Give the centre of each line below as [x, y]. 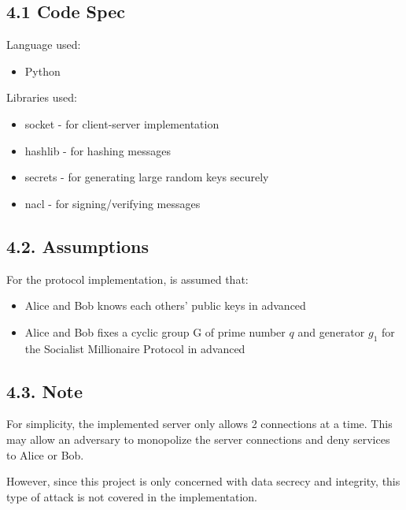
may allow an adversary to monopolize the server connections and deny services [198, 439]
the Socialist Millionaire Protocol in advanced [135, 348]
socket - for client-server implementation [122, 123]
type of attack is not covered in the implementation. [132, 496]
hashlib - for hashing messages [98, 150]
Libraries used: [42, 97]
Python [42, 71]
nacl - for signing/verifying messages [113, 203]
